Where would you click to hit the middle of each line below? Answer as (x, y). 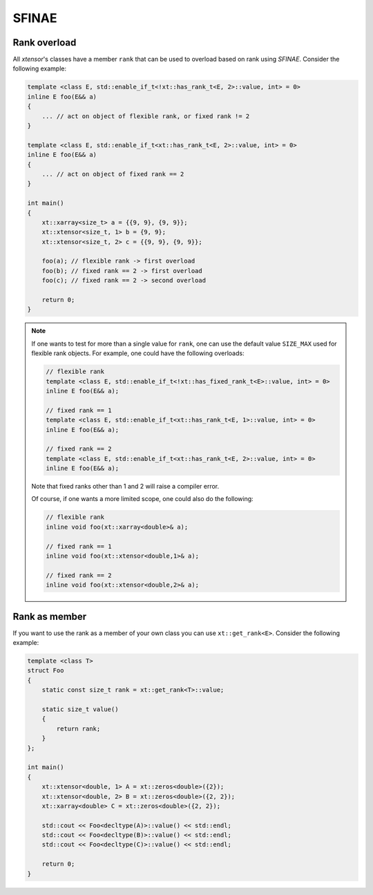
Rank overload (45, 43)
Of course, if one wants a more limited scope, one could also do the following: (142, 499)
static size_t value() (80, 709)
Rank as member (50, 616)
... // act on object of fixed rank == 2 (113, 174)
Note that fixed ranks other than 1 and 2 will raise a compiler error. (125, 487)
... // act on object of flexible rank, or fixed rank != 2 (146, 116)
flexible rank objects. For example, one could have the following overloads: (138, 353)
